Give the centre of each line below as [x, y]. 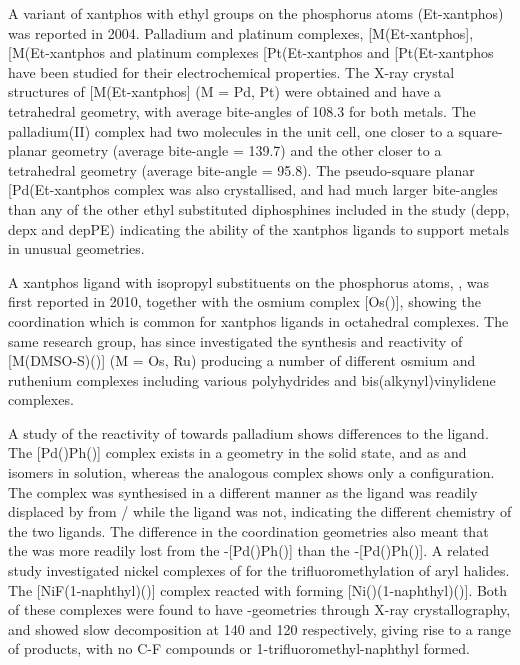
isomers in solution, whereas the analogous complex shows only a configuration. [251, 472]
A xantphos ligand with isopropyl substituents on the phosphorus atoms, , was [249, 281]
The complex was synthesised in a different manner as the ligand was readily [243, 491]
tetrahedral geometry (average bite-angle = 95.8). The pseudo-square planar [241, 169]
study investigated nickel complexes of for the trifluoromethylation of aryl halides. [259, 570]
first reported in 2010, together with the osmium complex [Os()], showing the [244, 301]
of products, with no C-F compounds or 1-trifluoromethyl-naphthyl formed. [239, 648]
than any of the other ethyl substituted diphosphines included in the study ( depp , [259, 208]
